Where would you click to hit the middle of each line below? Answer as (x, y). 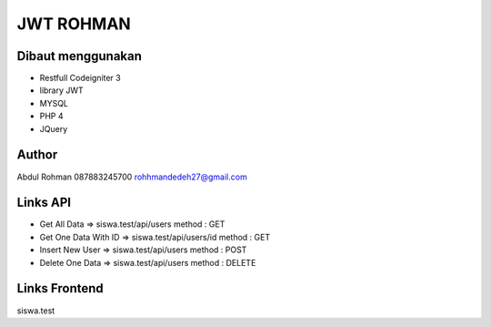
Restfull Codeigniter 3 (80, 78)
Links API (44, 203)
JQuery (54, 128)
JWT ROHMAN (74, 24)
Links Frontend (60, 288)
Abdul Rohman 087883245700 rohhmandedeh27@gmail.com (132, 177)
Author (37, 155)
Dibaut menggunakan (80, 56)
